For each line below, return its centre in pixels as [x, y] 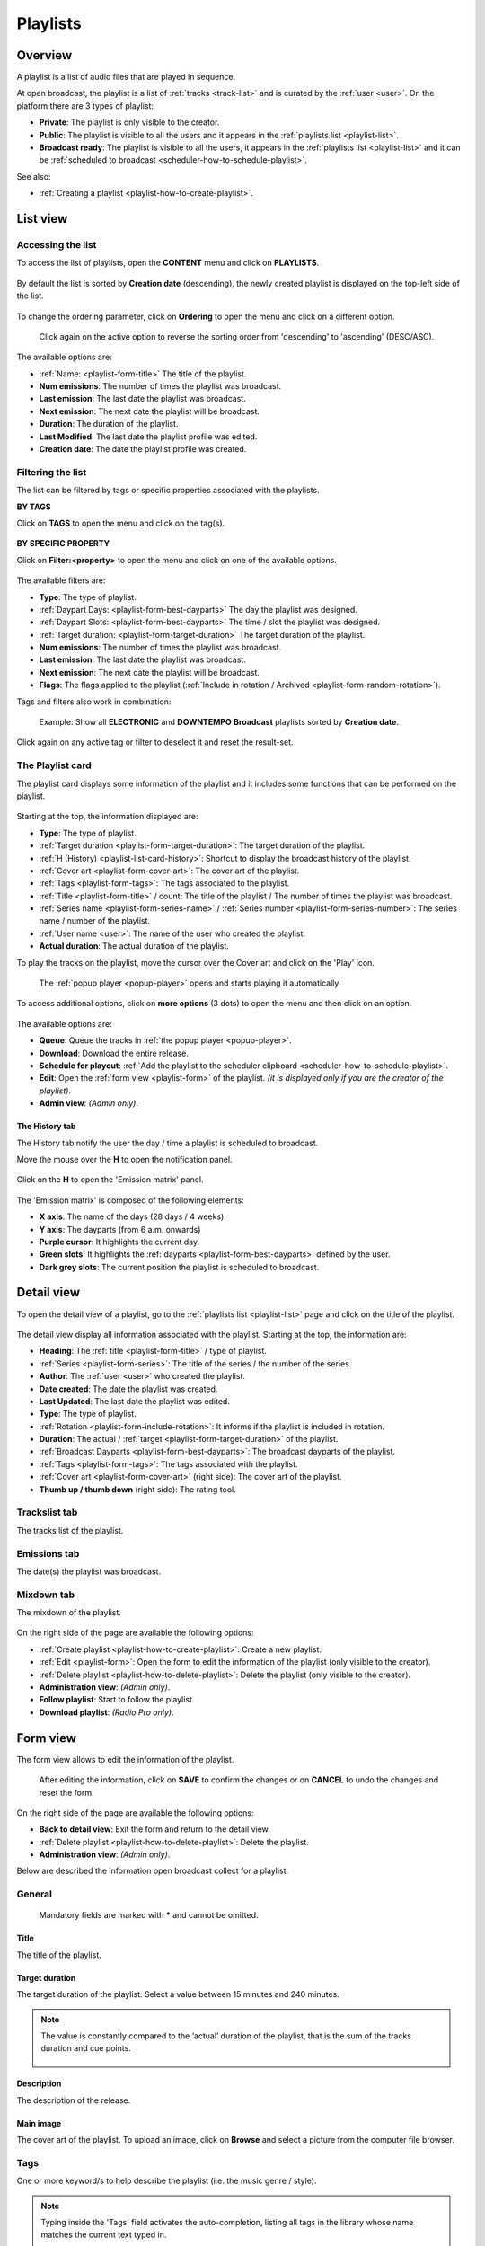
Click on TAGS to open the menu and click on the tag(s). [121, 523]
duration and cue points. [86, 2048]
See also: [34, 176]
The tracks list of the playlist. [70, 1530]
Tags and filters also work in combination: [94, 702]
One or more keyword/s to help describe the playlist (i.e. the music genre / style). [167, 2181]
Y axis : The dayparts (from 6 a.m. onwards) [120, 1229]
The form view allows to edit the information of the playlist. [125, 1759]
